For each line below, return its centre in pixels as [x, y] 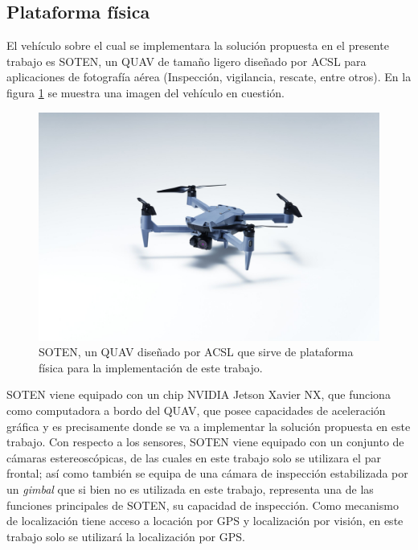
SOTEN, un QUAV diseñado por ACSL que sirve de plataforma [196, 352]
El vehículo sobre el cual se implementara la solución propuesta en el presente [198, 45]
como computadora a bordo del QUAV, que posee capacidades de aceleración [196, 410]
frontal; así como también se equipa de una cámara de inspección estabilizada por [207, 473]
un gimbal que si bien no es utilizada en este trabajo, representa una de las [190, 488]
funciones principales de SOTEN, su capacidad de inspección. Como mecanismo [203, 505]
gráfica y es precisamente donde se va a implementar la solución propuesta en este [209, 426]
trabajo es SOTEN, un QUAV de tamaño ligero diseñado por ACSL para [186, 61]
